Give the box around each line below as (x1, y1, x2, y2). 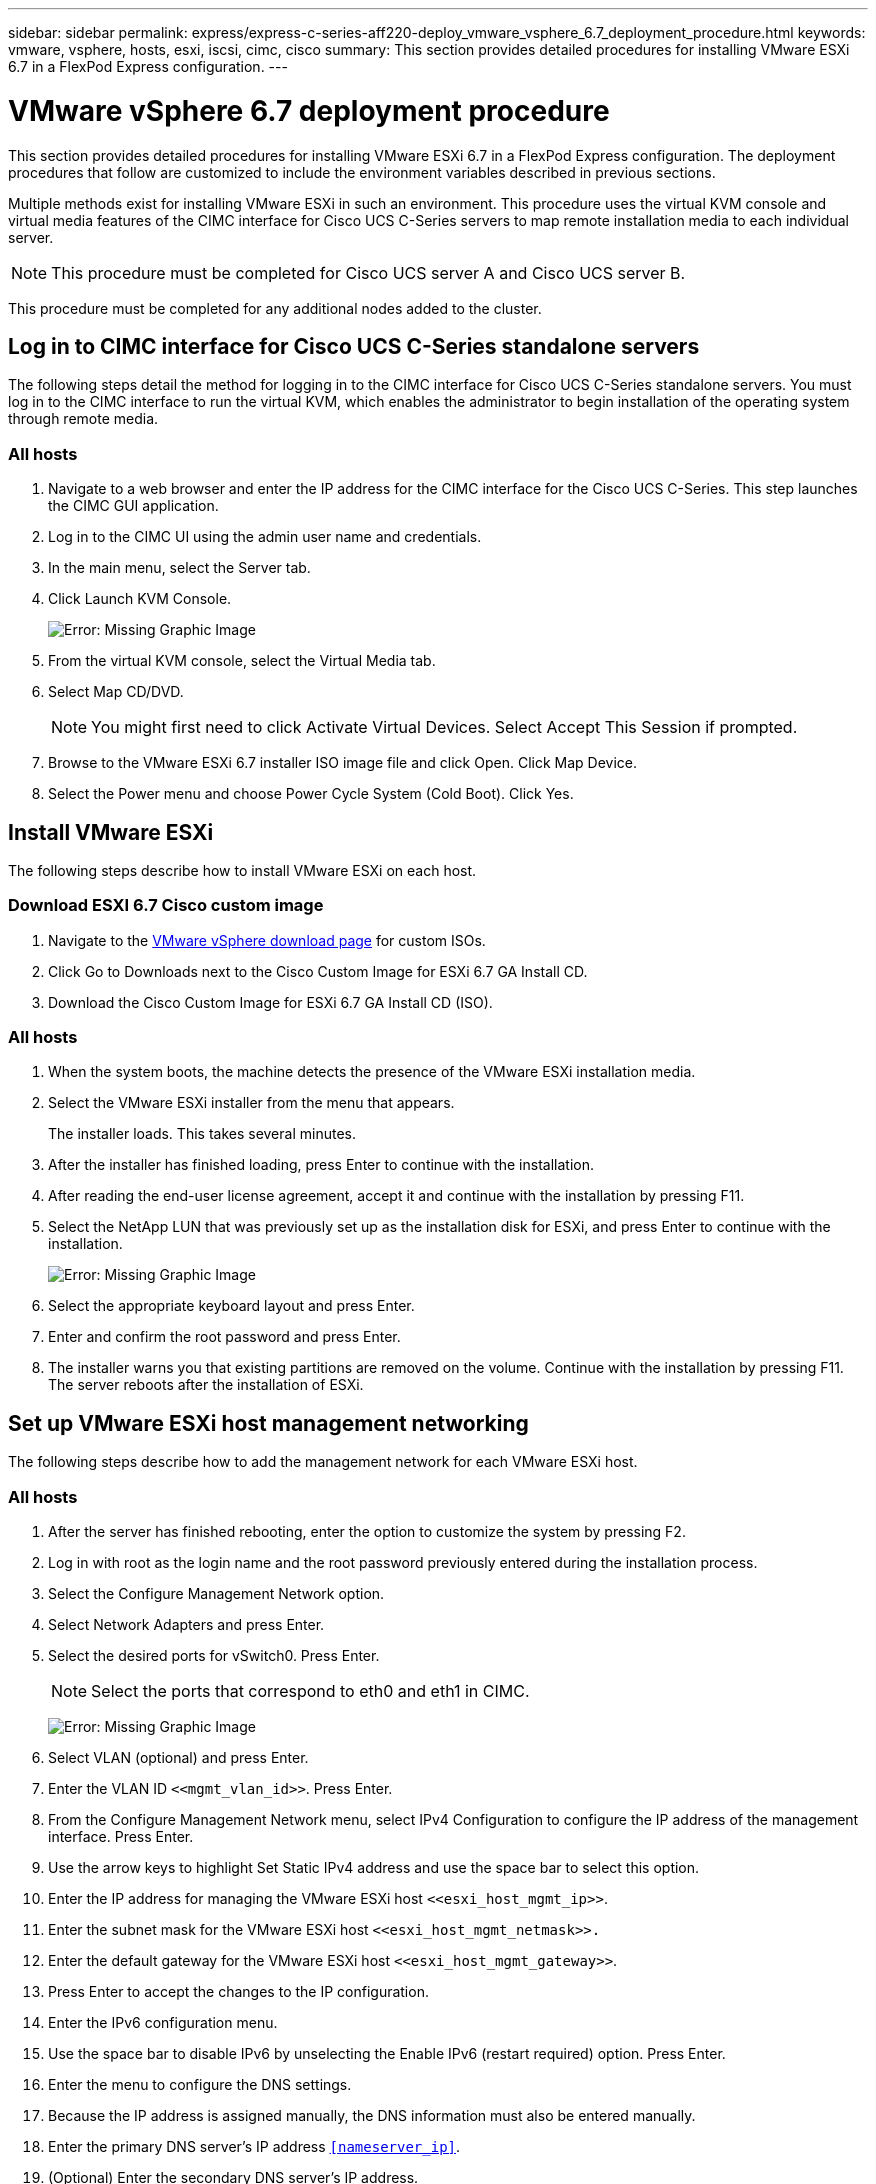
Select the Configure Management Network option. (48, 1585, 385, 1603)
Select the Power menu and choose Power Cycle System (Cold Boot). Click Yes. (48, 785, 574, 803)
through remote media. (8, 410, 159, 428)
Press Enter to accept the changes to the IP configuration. (48, 1983, 429, 2001)
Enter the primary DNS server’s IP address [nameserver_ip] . (48, 2138, 461, 2156)
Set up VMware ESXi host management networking (8, 1410, 529, 1436)
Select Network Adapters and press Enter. (48, 1616, 325, 1634)
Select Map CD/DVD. (48, 683, 184, 701)
